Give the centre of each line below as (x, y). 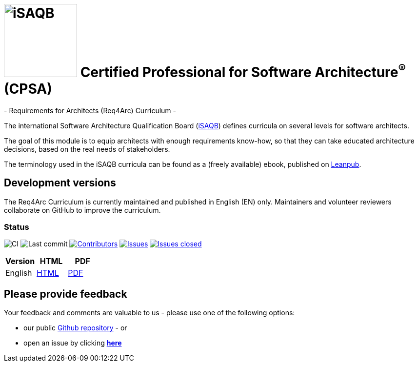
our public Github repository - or (75, 328)
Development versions (60, 183)
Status (17, 227)
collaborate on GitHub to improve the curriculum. (82, 210)
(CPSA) (28, 89)
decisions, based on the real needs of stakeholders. (87, 149)
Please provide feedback (66, 294)
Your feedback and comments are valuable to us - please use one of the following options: (149, 313)
